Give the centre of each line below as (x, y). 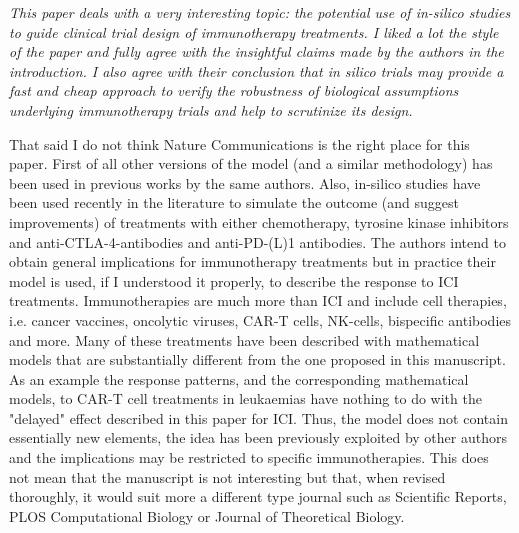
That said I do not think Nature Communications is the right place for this (239, 143)
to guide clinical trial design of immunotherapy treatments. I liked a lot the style (254, 31)
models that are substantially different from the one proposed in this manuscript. (257, 359)
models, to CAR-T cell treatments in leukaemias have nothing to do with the (245, 398)
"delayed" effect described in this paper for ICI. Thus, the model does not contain (258, 417)
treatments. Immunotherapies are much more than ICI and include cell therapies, (258, 300)
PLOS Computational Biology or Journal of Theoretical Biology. (207, 515)
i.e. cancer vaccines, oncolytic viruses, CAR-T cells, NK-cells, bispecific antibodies (260, 319)
